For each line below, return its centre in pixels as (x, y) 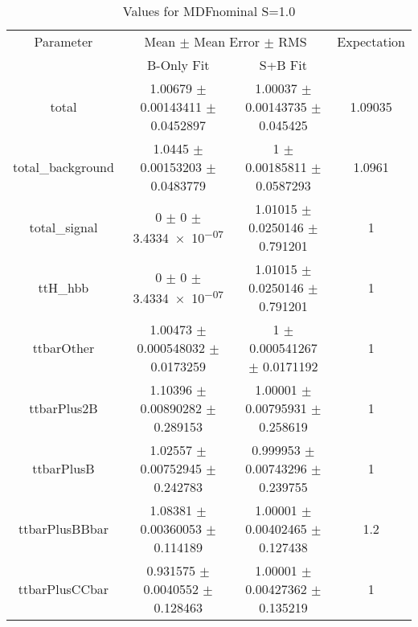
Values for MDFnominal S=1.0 (209, 11)
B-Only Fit (178, 65)
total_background (64, 167)
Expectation (371, 41)
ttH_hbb (64, 287)
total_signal (64, 227)
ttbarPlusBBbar (63, 529)
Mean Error (227, 41)
